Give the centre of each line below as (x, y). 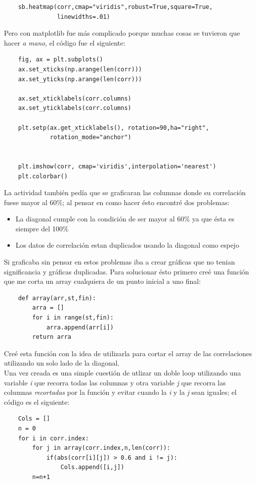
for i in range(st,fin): (73, 318)
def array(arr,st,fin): (57, 298)
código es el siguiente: (37, 402)
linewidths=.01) (84, 17)
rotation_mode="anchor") (91, 137)
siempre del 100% (42, 228)
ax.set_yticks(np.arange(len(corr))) (80, 79)
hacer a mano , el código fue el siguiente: (65, 42)
